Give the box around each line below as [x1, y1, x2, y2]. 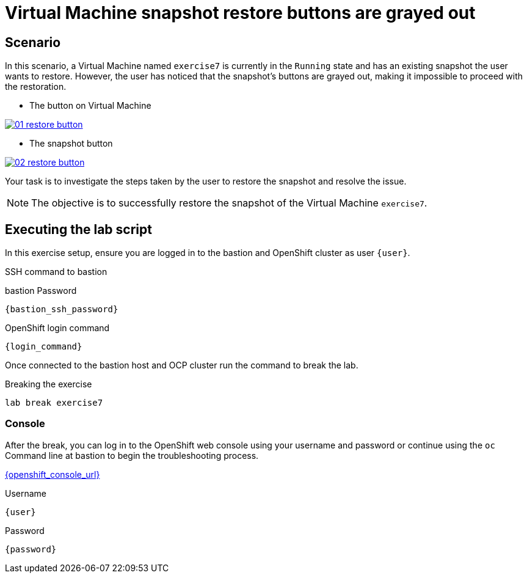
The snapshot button [29, 138, 113, 149]
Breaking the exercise [5, 379, 92, 390]
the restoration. [5, 81, 67, 92]
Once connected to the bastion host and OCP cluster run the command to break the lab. [5, 360, 358, 371]
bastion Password [5, 285, 77, 296]
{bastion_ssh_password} [5, 304, 118, 315]
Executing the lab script [5, 221, 152, 237]
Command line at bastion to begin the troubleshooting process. [5, 450, 259, 461]
